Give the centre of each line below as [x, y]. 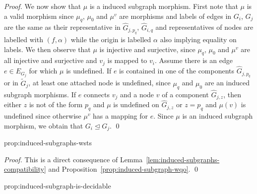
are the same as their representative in [62, 27]
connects [97, 94]
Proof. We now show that [43, 6]
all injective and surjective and [51, 60]
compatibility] [25, 169]
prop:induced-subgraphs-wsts [48, 143]
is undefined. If [89, 71]
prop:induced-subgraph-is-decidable [58, 186]
